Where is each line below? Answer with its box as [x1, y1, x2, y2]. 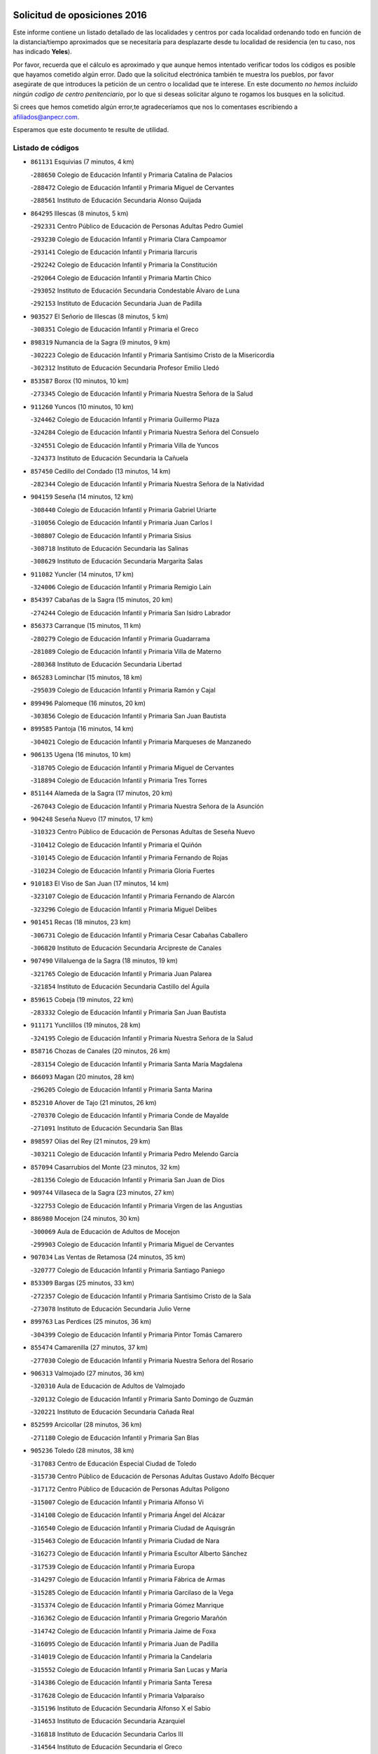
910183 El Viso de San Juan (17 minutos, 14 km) [30, 879, 169, 888]
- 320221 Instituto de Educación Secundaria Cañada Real [30, 1407, 195, 1417]
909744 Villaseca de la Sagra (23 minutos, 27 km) [30, 1189, 175, 1197]
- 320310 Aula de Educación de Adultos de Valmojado [30, 1382, 185, 1391]
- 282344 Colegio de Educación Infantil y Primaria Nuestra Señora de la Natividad [30, 479, 265, 488]
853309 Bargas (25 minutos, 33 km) [30, 1279, 134, 1287]
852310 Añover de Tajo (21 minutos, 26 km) [30, 1098, 157, 1106]
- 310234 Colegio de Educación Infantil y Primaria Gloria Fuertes [30, 866, 215, 875]
